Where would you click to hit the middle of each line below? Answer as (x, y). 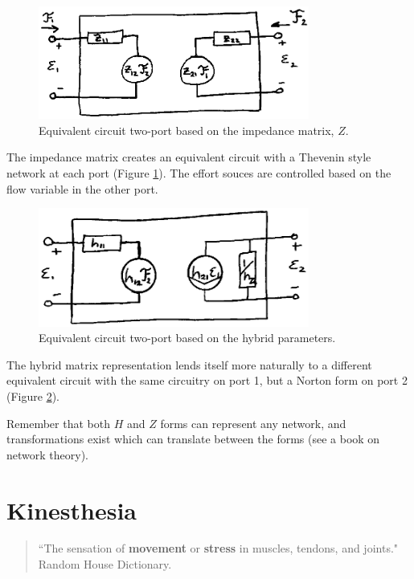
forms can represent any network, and (253, 423)
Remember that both (58, 423)
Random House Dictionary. (105, 564)
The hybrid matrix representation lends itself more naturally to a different (189, 364)
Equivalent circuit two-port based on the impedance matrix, (187, 130)
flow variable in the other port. (82, 188)
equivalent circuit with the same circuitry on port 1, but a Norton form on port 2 (207, 380)
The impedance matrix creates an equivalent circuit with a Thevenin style (189, 157)
